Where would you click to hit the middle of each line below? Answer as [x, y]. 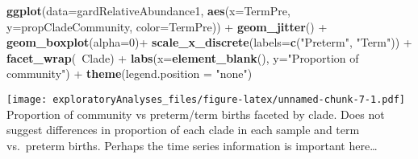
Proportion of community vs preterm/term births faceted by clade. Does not [196, 114]
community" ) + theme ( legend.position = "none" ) [130, 73]
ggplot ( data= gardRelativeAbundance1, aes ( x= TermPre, [148, 10]
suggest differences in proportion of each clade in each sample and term [183, 130]
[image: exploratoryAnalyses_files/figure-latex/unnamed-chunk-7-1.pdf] [206, 99]
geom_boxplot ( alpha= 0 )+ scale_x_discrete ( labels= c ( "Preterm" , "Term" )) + [209, 42]
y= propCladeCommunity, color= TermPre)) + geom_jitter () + [167, 26]
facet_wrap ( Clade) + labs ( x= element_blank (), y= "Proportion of [183, 57]
